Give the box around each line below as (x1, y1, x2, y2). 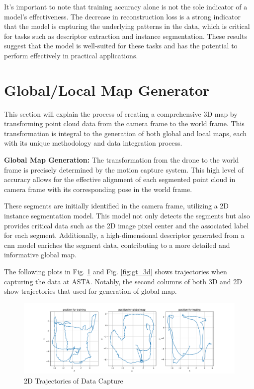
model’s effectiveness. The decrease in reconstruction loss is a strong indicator (4, 11, 241, 21)
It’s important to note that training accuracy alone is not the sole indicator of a (4, 1, 248, 11)
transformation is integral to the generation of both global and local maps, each (4, 128, 247, 138)
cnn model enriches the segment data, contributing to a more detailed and (4, 239, 230, 250)
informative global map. (4, 249, 77, 260)
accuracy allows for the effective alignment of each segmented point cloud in (4, 174, 236, 185)
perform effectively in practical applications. (4, 50, 138, 60)
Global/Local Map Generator (4, 79, 210, 100)
